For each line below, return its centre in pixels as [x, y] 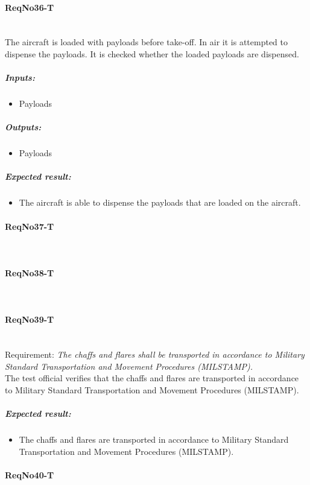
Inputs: [20, 78]
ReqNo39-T [30, 319]
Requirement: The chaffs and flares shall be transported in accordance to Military [155, 354]
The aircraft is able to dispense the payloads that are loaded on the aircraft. [160, 202]
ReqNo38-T [30, 273]
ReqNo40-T [30, 474]
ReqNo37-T [30, 226]
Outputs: [23, 127]
